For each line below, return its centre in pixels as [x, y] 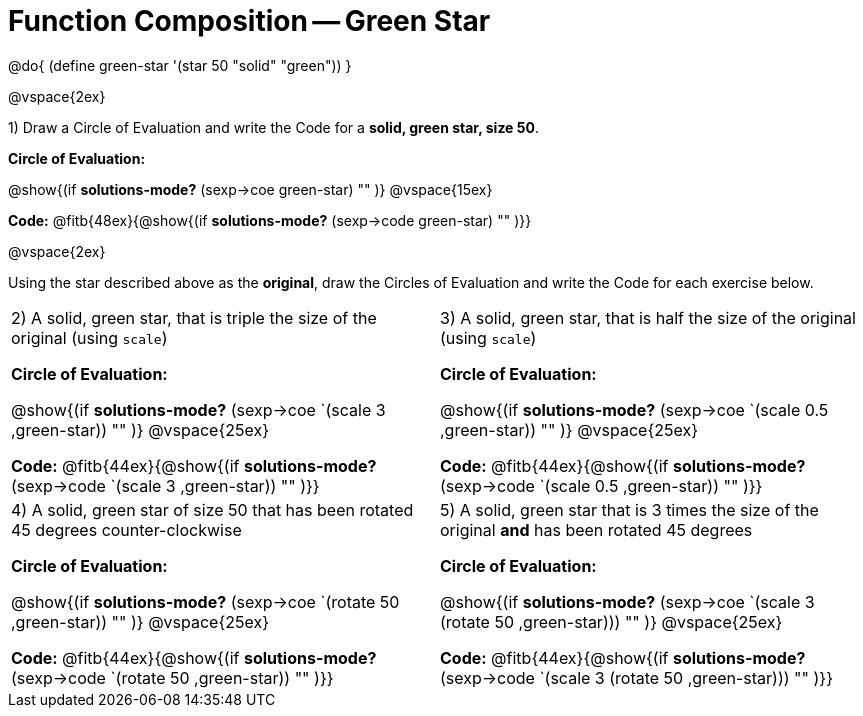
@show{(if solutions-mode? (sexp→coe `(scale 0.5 [634, 409]
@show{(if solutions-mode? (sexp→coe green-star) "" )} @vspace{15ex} [250, 189]
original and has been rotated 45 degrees [596, 529]
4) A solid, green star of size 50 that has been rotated [212, 509]
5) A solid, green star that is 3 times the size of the [629, 509]
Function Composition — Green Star [249, 21]
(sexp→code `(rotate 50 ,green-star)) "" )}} [172, 677]
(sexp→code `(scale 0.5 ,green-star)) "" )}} [601, 485]
